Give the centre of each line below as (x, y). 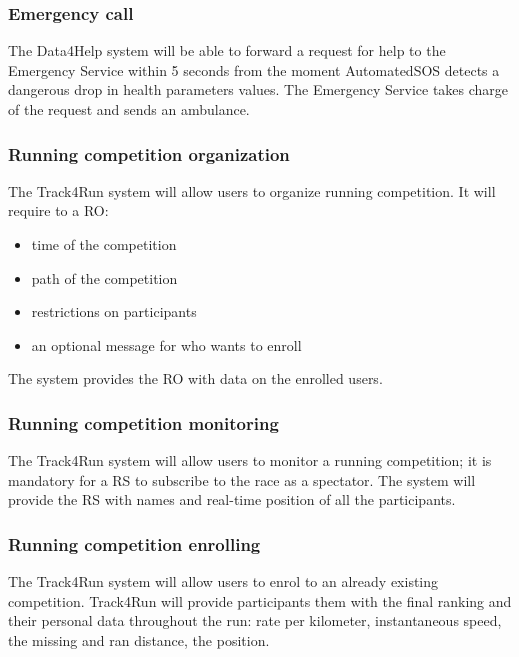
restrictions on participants (114, 311)
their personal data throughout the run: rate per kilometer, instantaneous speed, (255, 620)
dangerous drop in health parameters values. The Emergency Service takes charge (258, 89)
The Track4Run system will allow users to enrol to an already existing (223, 581)
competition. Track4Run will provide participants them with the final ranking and (260, 600)
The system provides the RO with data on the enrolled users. (195, 378)
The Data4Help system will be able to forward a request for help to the (227, 50)
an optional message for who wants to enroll (166, 344)
